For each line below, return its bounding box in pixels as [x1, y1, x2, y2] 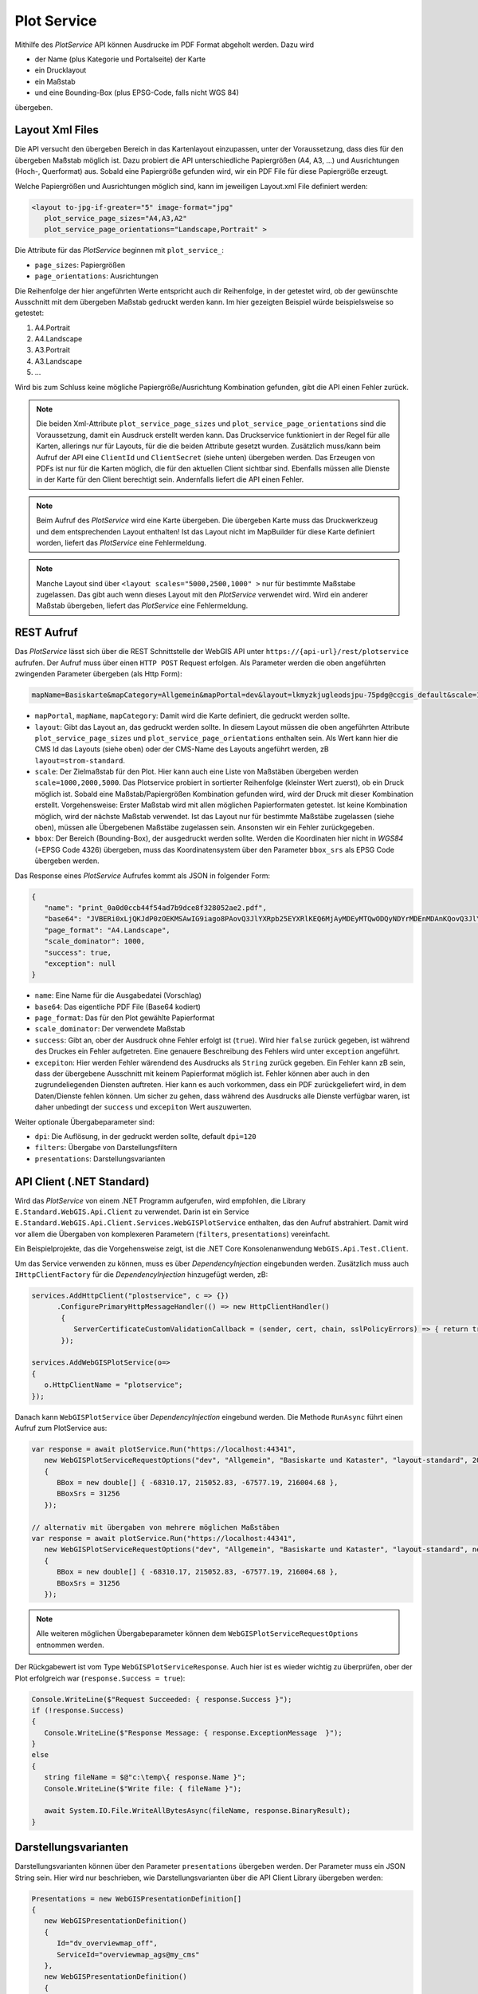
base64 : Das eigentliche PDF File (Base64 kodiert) [34, 1002, 201, 1011]
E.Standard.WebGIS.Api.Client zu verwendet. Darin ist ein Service [14, 1207, 250, 1216]
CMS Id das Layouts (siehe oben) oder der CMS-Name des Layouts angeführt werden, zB [34, 744, 330, 754]
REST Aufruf [14, 626, 79, 640]
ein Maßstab [34, 77, 76, 86]
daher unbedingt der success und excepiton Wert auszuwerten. [34, 1102, 253, 1112]
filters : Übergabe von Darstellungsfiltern [34, 1143, 178, 1153]
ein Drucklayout [34, 65, 87, 75]
